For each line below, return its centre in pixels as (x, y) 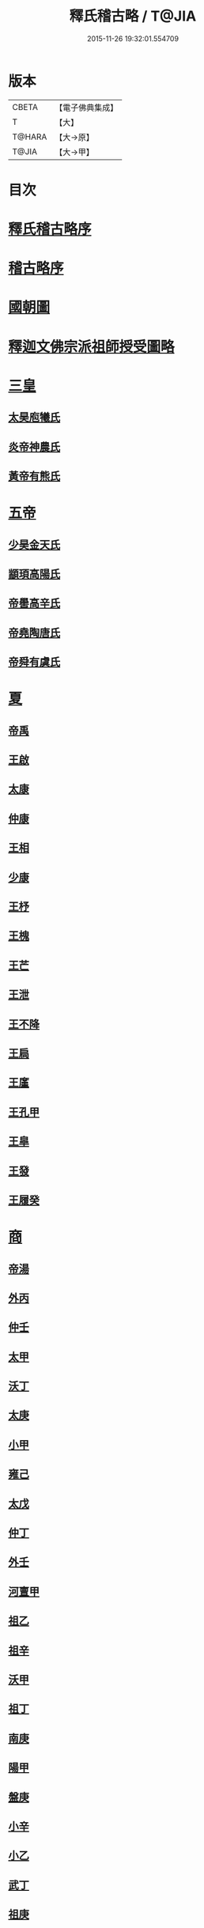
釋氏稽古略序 (50, 229)
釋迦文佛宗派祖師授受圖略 (92, 347)
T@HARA (30, 137)
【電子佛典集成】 (87, 108)
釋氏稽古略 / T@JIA (133, 16)
